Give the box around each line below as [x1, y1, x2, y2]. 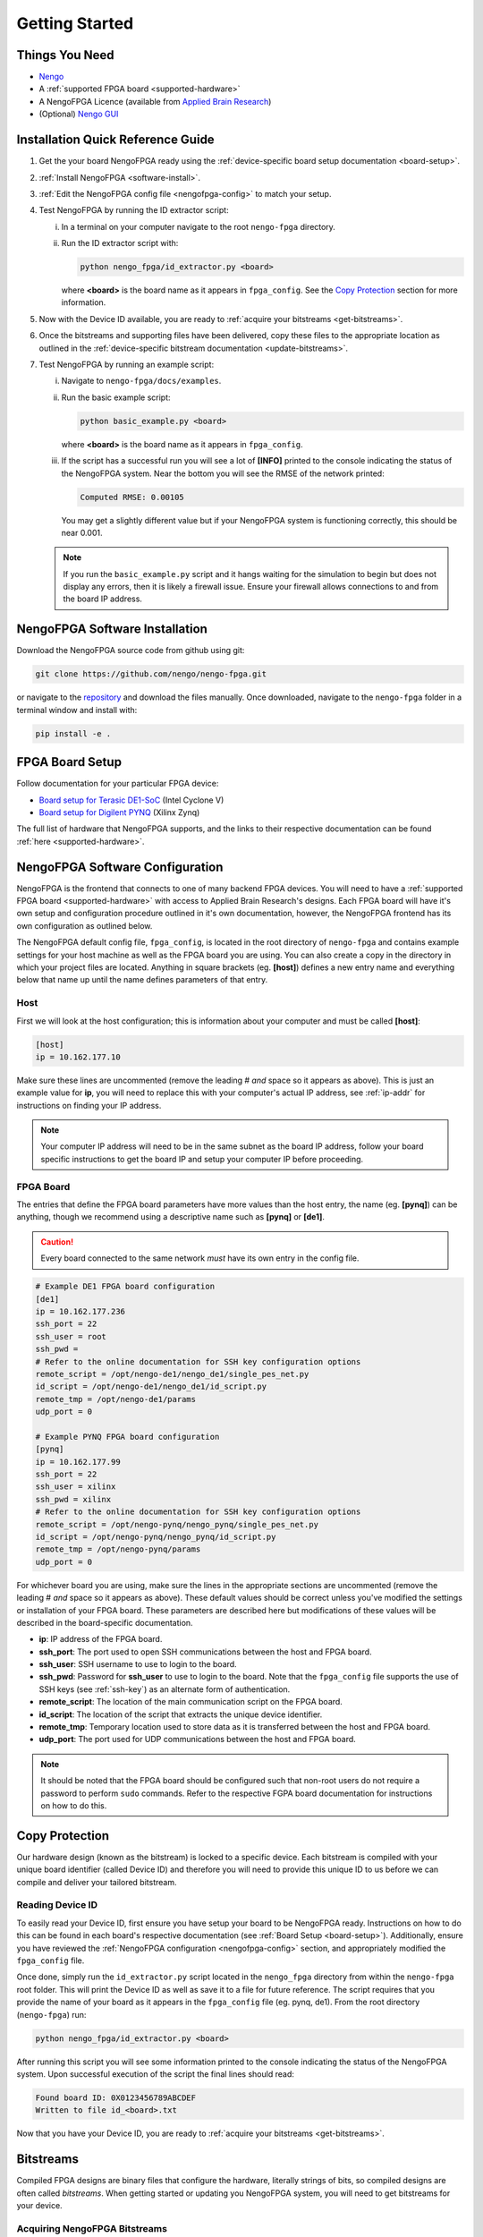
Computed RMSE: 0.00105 [80, 492, 185, 502]
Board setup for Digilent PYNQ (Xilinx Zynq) [38, 807, 200, 818]
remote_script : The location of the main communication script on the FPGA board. [38, 1697, 343, 1707]
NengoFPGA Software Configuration [16, 859, 224, 874]
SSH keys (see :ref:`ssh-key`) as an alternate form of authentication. [38, 1683, 291, 1695]
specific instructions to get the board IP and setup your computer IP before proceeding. [40, 1153, 364, 1164]
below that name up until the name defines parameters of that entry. [16, 974, 268, 985]
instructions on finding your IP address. [16, 1100, 162, 1110]
